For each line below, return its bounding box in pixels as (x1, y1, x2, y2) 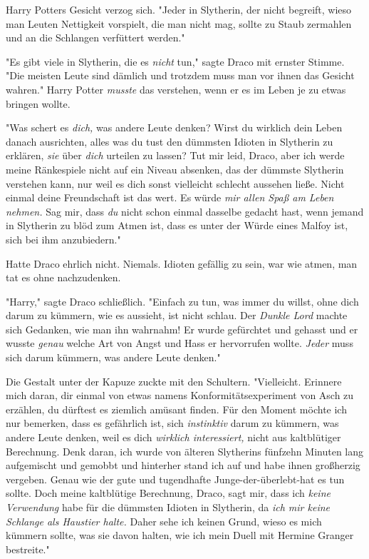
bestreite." (6, 541, 50, 556)
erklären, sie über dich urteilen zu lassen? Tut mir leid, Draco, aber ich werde (6, 148, 345, 163)
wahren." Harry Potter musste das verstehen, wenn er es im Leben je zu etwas (6, 81, 346, 96)
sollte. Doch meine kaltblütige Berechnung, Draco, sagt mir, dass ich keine (6, 485, 331, 500)
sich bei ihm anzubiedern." (6, 231, 121, 246)
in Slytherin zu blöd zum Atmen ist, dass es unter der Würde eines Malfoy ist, (6, 218, 348, 233)
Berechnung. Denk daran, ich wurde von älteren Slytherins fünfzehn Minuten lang (6, 443, 364, 458)
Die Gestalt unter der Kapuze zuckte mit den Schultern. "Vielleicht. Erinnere (6, 373, 342, 388)
